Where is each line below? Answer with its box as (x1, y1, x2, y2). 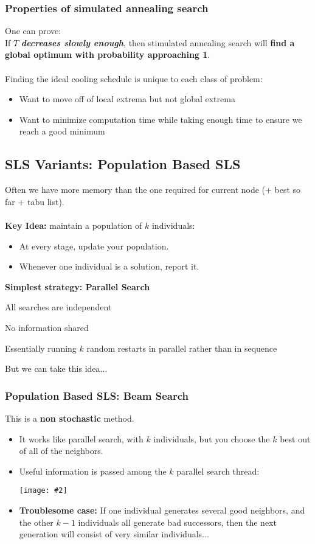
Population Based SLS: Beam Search (5, 388, 189, 403)
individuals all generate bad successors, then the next (78, 515, 277, 528)
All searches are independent (5, 301, 112, 313)
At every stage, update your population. (19, 239, 169, 252)
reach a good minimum (19, 125, 105, 138)
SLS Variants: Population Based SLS (5, 155, 241, 173)
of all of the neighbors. (19, 444, 103, 457)
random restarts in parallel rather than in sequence (86, 341, 277, 354)
